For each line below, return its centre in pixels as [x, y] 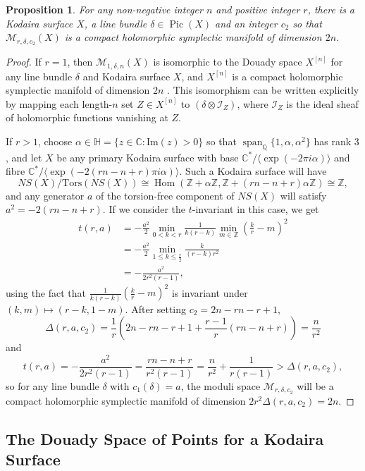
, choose [55, 141]
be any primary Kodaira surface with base [148, 157]
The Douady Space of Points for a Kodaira [165, 438]
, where [253, 103]
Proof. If [24, 62]
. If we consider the [144, 209]
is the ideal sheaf [322, 103]
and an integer [246, 23]
